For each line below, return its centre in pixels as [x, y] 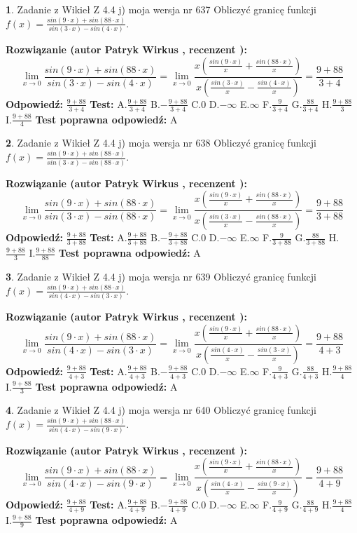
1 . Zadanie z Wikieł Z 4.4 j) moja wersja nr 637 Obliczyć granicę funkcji [161, 9]
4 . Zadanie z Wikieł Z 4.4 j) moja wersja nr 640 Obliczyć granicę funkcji [161, 410]
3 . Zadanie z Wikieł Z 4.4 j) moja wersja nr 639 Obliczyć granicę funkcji [161, 276]
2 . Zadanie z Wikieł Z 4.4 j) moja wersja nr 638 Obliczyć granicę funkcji [161, 143]
